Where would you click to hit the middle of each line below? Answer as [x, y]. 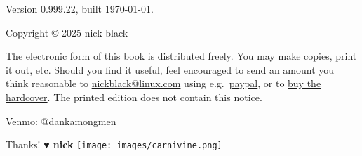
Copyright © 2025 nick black [67, 32]
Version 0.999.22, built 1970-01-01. [80, 8]
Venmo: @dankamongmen [61, 121]
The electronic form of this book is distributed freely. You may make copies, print [181, 56]
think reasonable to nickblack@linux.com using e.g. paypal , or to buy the [163, 83]
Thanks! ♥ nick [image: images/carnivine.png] [114, 144]
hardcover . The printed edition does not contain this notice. [134, 97]
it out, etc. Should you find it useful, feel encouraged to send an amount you [170, 69]
